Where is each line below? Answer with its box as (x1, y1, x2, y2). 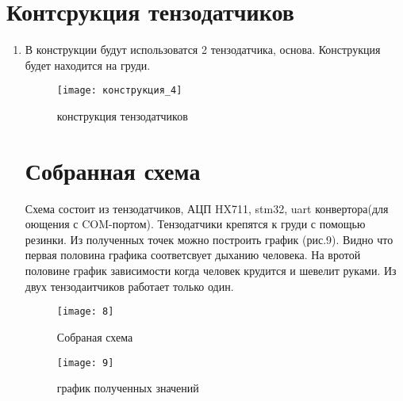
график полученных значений (56, 380, 199, 396)
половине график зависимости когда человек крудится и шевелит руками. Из (25, 262, 397, 279)
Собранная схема (25, 154, 201, 186)
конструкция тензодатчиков (56, 107, 188, 124)
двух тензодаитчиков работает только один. (25, 277, 234, 294)
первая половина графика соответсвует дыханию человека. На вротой (25, 246, 361, 263)
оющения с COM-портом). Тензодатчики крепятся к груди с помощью (25, 216, 366, 232)
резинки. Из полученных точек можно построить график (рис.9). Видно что (25, 231, 393, 247)
